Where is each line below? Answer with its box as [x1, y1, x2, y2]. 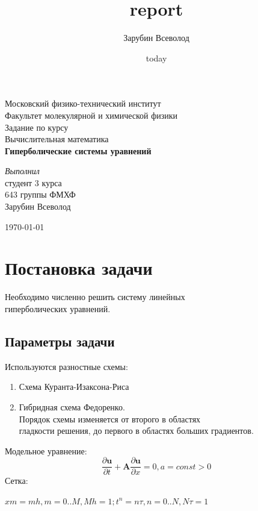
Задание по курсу [5, 121, 69, 133]
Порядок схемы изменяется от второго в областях [19, 412, 201, 425]
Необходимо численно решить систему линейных [5, 290, 185, 303]
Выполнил [5, 165, 40, 177]
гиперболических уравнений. [5, 302, 111, 315]
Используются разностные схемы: [5, 360, 128, 372]
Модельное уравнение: [5, 444, 87, 457]
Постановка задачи [5, 255, 153, 280]
